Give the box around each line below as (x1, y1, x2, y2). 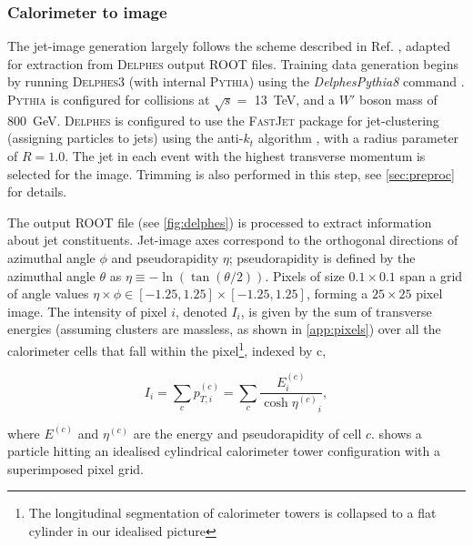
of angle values (7, 284, 89, 303)
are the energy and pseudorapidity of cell (133, 423, 362, 442)
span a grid (399, 266, 463, 285)
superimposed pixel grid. (7, 459, 144, 478)
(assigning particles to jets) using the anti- (7, 128, 244, 147)
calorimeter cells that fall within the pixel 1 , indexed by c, (7, 338, 327, 359)
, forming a (306, 284, 368, 303)
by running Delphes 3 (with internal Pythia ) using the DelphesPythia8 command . (7, 72, 465, 91)
